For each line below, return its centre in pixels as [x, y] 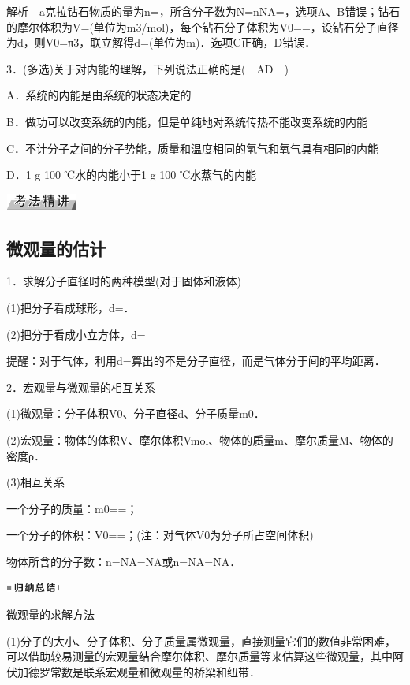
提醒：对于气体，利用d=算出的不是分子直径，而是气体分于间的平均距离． [196, 361]
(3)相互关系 [35, 482]
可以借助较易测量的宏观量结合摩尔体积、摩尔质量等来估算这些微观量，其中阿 [205, 656]
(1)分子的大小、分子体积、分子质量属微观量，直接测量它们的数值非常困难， [201, 640]
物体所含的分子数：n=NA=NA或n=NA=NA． [124, 561]
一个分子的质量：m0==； [72, 508]
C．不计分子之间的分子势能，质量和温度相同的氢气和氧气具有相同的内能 [193, 148]
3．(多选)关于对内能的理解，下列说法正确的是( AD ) [147, 68]
